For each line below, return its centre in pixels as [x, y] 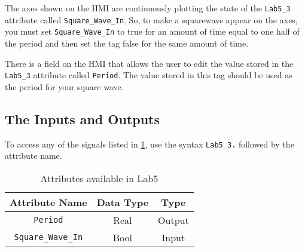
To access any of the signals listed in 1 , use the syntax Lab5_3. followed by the [150, 144]
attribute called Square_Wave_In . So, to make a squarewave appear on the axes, [151, 19]
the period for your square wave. [64, 86]
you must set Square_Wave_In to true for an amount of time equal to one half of [152, 31]
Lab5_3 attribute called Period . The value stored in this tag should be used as [149, 75]
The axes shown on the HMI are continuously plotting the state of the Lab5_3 [148, 8]
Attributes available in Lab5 [99, 178]
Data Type [123, 202]
